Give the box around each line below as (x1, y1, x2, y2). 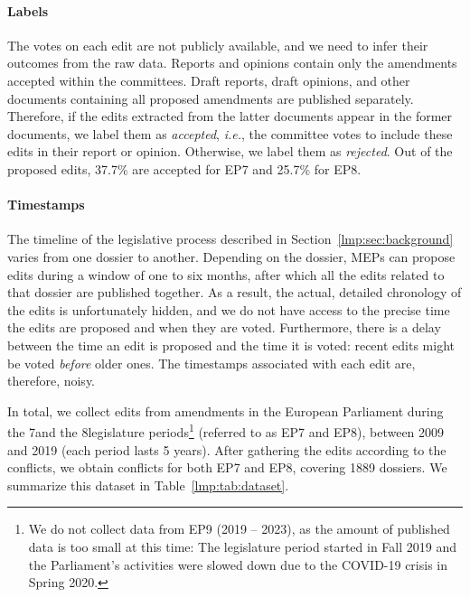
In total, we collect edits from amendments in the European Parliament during (7, 401, 444, 420)
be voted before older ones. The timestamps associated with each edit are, (7, 353, 416, 372)
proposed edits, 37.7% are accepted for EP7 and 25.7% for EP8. (7, 159, 362, 178)
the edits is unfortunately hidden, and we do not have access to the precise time (7, 300, 450, 319)
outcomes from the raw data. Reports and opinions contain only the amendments (7, 53, 457, 72)
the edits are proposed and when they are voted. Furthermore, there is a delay (7, 318, 441, 337)
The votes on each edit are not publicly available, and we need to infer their (7, 35, 428, 54)
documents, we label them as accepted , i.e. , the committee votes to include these (7, 124, 453, 143)
